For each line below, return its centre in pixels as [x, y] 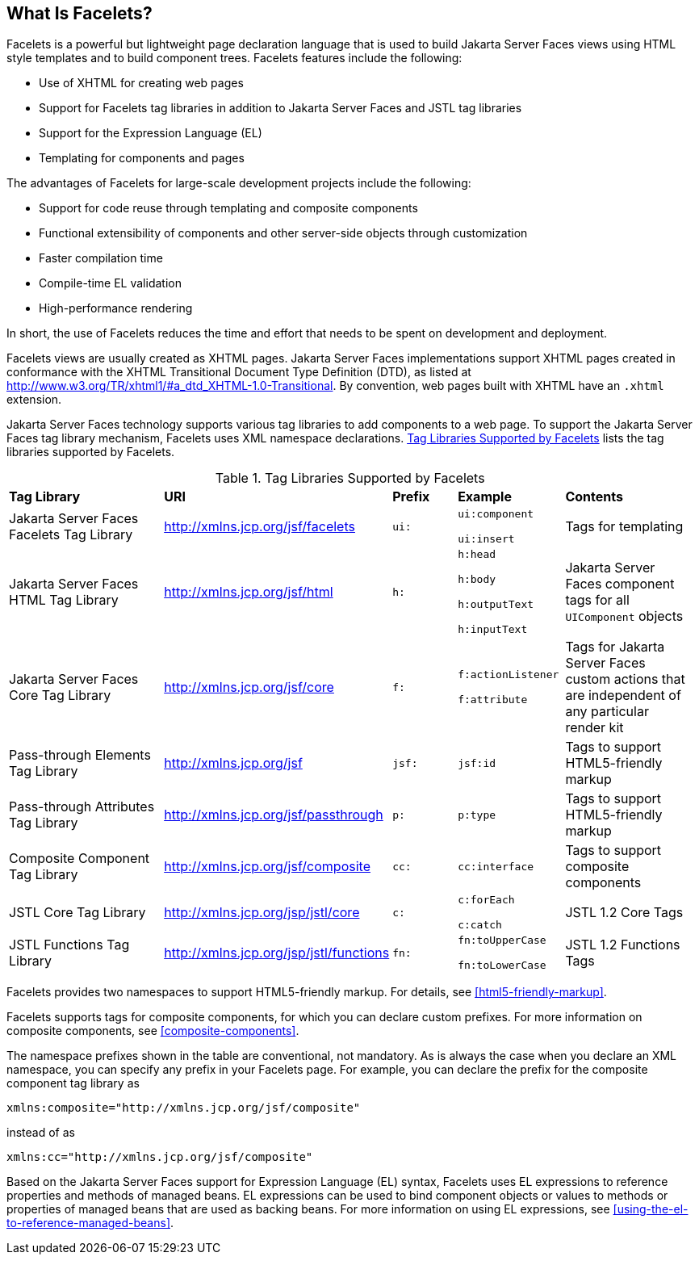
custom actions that [625, 679]
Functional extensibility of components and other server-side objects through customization [283, 233]
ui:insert [486, 539]
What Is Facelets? [80, 13]
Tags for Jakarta [615, 647]
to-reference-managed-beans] [88, 1223]
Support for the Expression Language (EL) [151, 133]
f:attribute [493, 700]
